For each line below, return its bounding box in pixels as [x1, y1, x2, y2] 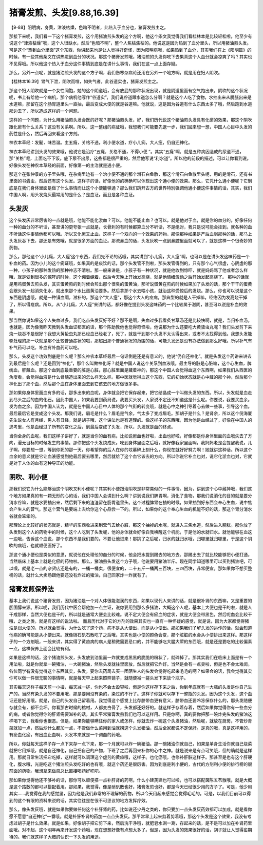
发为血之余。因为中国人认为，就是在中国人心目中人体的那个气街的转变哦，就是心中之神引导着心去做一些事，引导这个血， [9, 403, 252, 410]
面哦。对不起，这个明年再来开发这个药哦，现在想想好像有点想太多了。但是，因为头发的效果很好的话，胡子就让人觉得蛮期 [9, 827, 252, 833]
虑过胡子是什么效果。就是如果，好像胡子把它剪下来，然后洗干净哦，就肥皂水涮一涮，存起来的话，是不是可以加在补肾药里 [9, 820, 252, 826]
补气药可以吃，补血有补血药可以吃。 [9, 345, 82, 350]
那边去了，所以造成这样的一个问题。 [9, 108, 82, 114]
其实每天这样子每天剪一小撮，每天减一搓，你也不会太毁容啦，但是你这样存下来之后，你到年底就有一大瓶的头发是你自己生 [9, 684, 252, 690]
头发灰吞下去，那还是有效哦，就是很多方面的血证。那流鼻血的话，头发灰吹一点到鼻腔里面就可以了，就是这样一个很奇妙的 [9, 238, 252, 244]
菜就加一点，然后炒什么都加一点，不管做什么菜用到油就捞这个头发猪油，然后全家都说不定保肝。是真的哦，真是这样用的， [9, 725, 252, 731]
